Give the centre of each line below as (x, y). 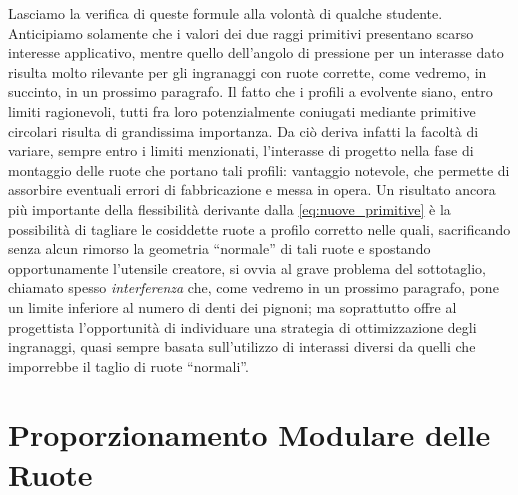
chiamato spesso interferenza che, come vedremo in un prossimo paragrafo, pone (253, 287)
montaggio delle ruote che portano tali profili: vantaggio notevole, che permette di (259, 169)
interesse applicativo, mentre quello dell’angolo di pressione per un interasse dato (256, 52)
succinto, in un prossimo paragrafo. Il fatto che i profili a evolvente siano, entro (250, 91)
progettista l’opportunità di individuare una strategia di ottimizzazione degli (242, 326)
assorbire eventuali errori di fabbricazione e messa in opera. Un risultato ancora (252, 189)
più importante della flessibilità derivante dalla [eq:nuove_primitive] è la (229, 208)
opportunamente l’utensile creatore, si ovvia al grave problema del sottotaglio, (247, 267)
